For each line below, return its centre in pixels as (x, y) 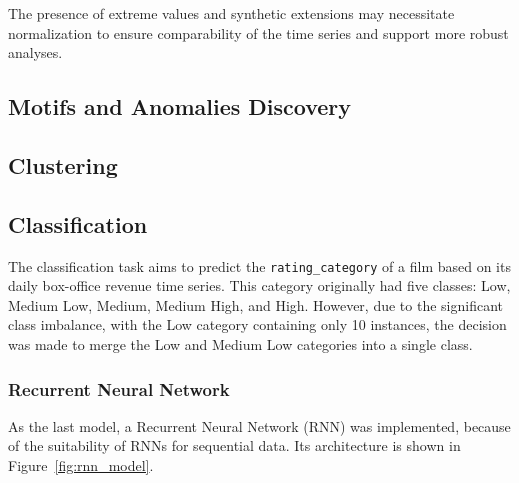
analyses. (35, 52)
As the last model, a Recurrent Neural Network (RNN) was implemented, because (259, 425)
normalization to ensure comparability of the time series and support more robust (258, 32)
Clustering (63, 164)
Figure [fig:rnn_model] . (81, 464)
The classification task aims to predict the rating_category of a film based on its (259, 265)
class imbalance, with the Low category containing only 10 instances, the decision (257, 324)
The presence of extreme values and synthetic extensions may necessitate (231, 13)
